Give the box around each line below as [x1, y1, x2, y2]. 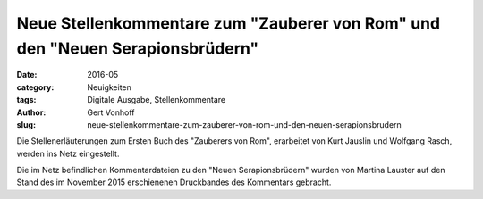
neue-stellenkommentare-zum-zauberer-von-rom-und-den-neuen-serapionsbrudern [87, 119, 402, 129]
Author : [16, 107, 47, 118]
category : [16, 81, 55, 93]
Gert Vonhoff [87, 107, 135, 118]
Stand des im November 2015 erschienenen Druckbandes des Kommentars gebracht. [16, 177, 332, 187]
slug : [16, 119, 36, 129]
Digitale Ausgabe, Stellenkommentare [87, 95, 226, 105]
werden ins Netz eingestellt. [16, 148, 120, 159]
